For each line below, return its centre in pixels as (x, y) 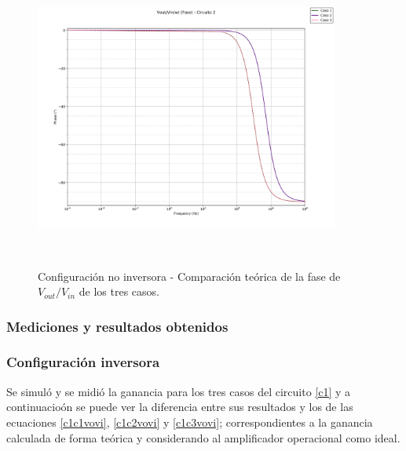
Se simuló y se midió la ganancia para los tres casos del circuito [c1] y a (179, 391)
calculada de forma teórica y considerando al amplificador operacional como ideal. (203, 437)
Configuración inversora (83, 362)
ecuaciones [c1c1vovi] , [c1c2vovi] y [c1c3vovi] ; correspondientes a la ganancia (190, 422)
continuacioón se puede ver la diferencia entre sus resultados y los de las (180, 407)
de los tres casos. (119, 291)
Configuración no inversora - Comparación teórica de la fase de (189, 276)
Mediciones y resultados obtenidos (117, 326)
